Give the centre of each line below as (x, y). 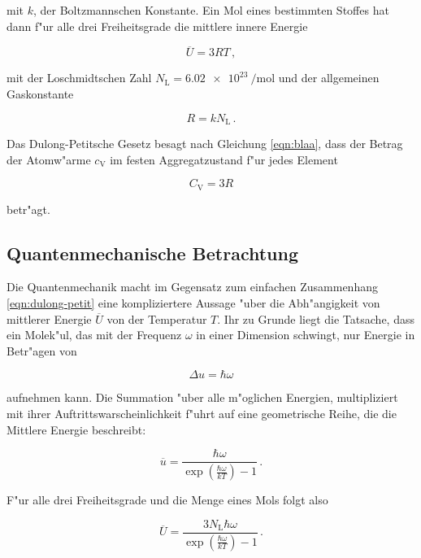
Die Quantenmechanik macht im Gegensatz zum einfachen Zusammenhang (192, 287)
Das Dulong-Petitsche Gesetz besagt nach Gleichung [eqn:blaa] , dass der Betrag (205, 144)
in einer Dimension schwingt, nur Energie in (306, 335)
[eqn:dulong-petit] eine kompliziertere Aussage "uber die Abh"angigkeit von (193, 303)
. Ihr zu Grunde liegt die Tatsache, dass (316, 318)
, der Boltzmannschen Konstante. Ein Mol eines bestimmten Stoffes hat (211, 10)
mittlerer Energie (49, 318)
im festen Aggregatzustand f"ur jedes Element (224, 159)
